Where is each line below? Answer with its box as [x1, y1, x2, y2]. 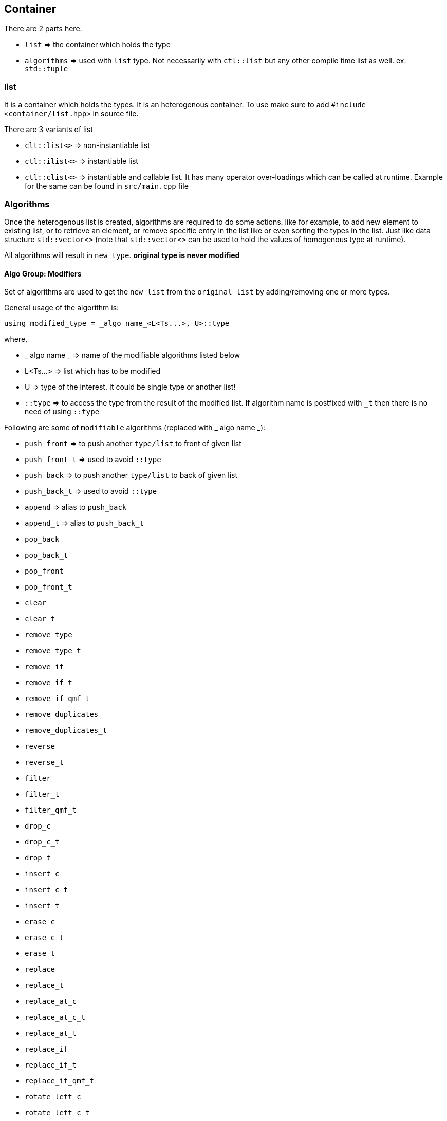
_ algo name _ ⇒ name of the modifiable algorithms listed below [25, 351, 240, 360]
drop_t [25, 854, 51, 862]
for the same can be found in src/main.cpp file [25, 181, 189, 191]
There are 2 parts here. [4, 24, 82, 33]
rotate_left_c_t [25, 1109, 90, 1117]
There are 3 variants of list [4, 125, 93, 134]
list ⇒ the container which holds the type [25, 40, 171, 49]
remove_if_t [25, 678, 72, 687]
